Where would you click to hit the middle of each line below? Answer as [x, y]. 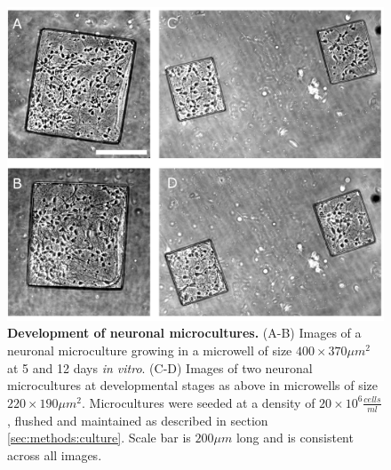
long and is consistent [295, 438]
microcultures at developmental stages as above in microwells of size [193, 385]
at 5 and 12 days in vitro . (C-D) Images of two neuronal [160, 367]
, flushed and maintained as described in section [138, 420]
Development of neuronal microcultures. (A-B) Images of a [184, 333]
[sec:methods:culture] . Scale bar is [99, 438]
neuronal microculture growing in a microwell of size [150, 350]
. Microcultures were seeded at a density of [199, 402]
